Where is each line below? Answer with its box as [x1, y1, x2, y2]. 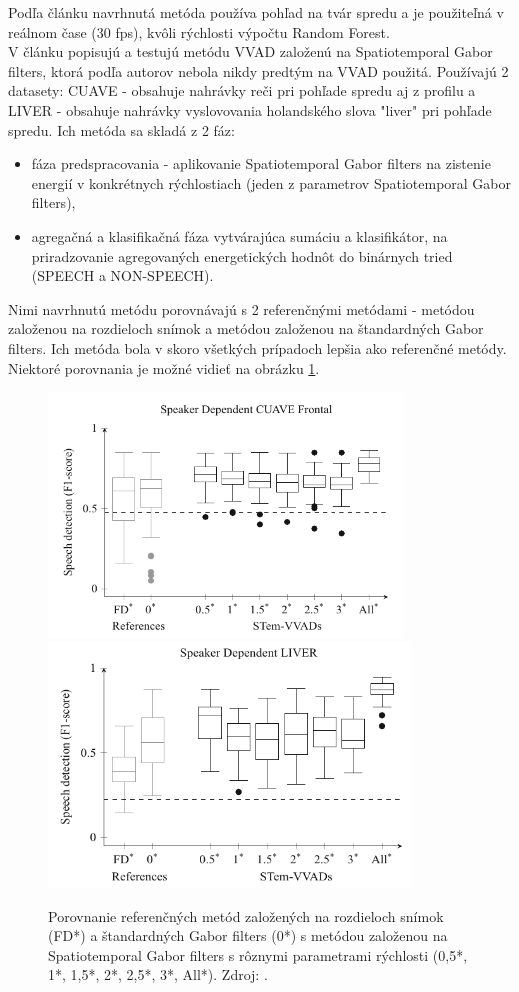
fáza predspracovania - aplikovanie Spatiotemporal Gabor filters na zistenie [31, 153, 491, 174]
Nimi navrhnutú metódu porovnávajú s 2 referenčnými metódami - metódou [8, 298, 475, 319]
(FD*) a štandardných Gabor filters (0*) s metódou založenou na [48, 925, 448, 946]
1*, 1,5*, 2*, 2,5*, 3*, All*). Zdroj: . [48, 964, 268, 985]
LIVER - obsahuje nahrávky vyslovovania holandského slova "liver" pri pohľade [8, 99, 492, 120]
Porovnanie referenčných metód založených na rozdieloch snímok [48, 905, 444, 926]
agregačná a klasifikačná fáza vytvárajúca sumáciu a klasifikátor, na [31, 225, 448, 246]
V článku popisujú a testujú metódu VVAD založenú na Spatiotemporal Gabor [8, 41, 493, 62]
